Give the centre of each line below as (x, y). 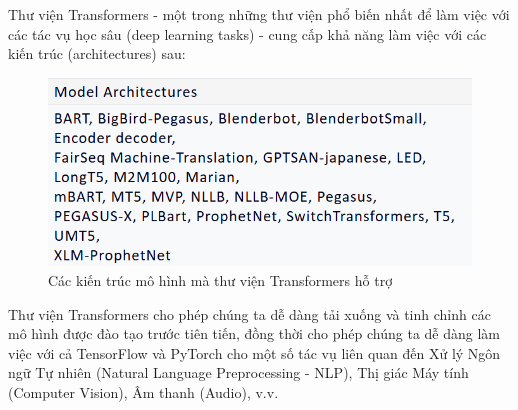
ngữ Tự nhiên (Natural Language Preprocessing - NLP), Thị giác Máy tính (238, 372)
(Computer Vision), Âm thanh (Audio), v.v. (143, 391)
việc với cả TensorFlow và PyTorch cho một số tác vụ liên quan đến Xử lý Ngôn (254, 352)
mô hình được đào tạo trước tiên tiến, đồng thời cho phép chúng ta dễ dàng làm (254, 333)
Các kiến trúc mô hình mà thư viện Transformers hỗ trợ (220, 279)
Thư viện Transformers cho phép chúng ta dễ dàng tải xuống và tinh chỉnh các (249, 313)
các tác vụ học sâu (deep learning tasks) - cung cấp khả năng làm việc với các (247, 33)
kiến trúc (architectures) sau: (97, 53)
